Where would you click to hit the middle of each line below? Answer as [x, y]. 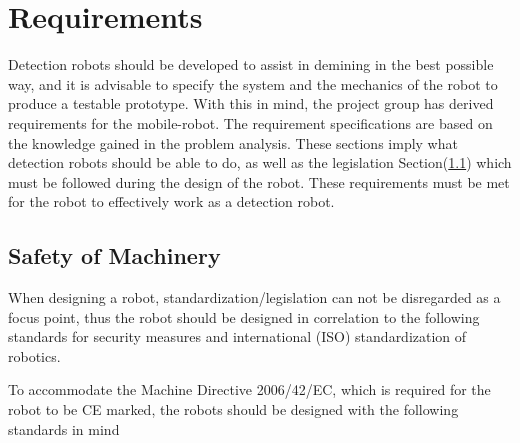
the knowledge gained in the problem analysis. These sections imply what [233, 142]
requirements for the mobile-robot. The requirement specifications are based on [250, 122]
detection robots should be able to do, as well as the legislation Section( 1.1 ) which [260, 162]
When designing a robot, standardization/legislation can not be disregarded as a [254, 297]
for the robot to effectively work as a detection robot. [171, 201]
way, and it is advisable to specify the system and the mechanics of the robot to [253, 83]
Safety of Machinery [114, 255]
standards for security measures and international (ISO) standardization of [237, 336]
